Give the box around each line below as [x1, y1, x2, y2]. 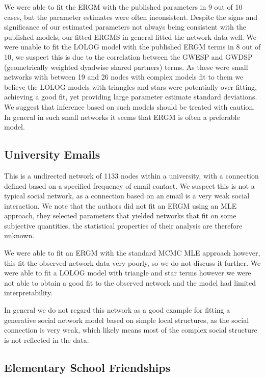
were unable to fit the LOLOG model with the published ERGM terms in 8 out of [4, 41, 261, 52]
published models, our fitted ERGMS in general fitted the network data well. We [4, 31, 257, 42]
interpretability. [4, 287, 53, 298]
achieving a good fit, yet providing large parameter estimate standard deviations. [4, 91, 257, 102]
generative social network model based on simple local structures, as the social [4, 314, 249, 325]
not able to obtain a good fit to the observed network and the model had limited [4, 277, 256, 288]
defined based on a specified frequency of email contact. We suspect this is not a [4, 180, 255, 191]
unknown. [4, 230, 35, 241]
